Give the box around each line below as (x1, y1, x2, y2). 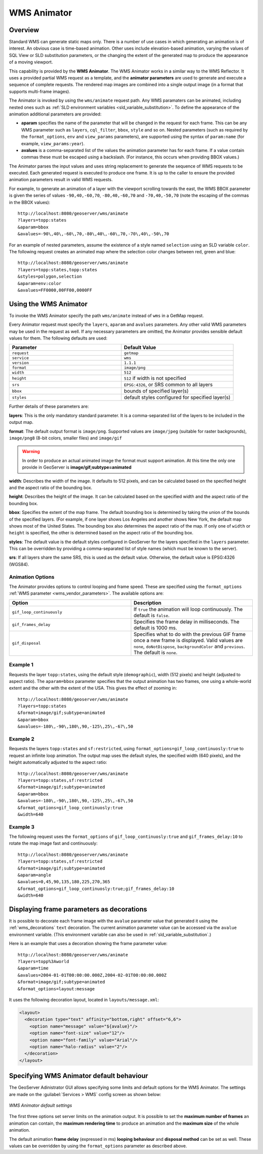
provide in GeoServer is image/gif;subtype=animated (22, 464, 131, 470)
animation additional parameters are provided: (9, 111, 102, 117)
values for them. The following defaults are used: (9, 335, 108, 341)
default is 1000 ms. (133, 624, 177, 631)
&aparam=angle (18, 872, 51, 878)
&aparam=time (18, 965, 49, 971)
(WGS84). (9, 561, 29, 567)
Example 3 (9, 823, 35, 830)
